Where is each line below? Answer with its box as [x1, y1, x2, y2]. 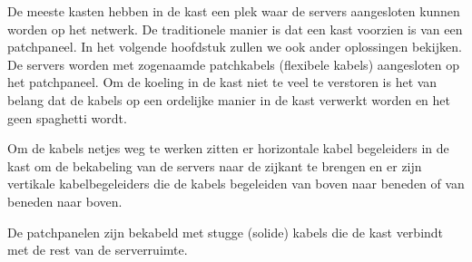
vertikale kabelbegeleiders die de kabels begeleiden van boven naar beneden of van [7, 174, 465, 193]
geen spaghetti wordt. [7, 108, 127, 127]
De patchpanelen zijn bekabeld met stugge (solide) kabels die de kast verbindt [7, 222, 444, 241]
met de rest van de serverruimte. [7, 240, 188, 259]
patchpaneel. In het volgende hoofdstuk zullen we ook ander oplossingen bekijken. [7, 37, 462, 56]
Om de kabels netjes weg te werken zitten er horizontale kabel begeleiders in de [7, 139, 449, 158]
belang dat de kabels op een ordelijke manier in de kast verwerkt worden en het [7, 90, 450, 109]
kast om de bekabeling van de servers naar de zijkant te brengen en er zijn [7, 156, 422, 175]
